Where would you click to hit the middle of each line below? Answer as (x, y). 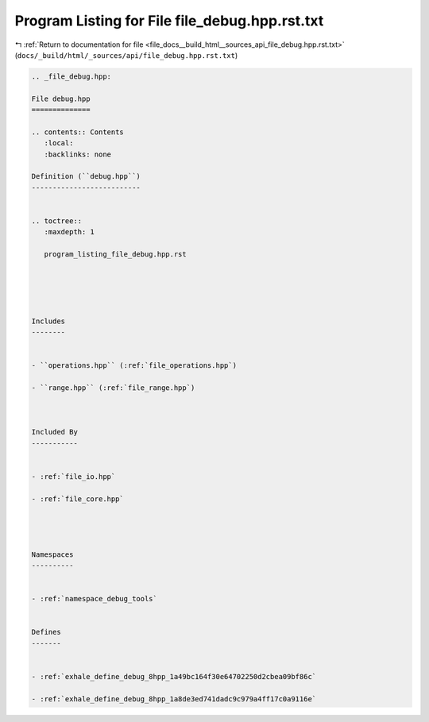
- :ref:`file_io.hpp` (73, 476)
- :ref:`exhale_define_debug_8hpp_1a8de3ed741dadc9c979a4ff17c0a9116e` (174, 699)
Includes (48, 321)
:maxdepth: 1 (70, 232)
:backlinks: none (77, 154)
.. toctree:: (57, 221)
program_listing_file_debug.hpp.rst (115, 255)
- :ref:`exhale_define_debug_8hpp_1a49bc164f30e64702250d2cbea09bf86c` (174, 677)
